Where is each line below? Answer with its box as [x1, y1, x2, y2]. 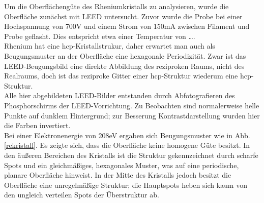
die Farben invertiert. [4, 120, 71, 131]
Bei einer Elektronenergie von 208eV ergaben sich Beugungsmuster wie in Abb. [4, 130, 250, 140]
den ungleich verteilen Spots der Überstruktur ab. [4, 189, 159, 200]
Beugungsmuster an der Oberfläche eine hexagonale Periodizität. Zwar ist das [4, 50, 246, 61]
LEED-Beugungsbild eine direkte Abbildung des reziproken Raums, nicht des [4, 60, 245, 71]
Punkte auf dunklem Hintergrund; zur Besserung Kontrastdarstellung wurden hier [4, 110, 260, 120]
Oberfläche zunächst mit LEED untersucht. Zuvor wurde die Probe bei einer [4, 11, 243, 21]
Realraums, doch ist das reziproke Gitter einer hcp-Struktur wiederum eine [4, 70, 238, 81]
